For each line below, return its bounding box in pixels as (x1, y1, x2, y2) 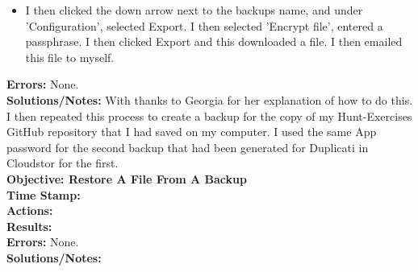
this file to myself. (25, 48, 115, 65)
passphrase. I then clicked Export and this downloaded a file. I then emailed (25, 33, 403, 50)
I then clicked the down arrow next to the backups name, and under (25, 2, 363, 18)
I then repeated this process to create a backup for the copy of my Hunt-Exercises (6, 107, 412, 124)
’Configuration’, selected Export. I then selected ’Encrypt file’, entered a (25, 17, 383, 34)
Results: (6, 217, 52, 234)
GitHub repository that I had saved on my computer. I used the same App (6, 123, 377, 140)
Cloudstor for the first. (6, 155, 119, 171)
